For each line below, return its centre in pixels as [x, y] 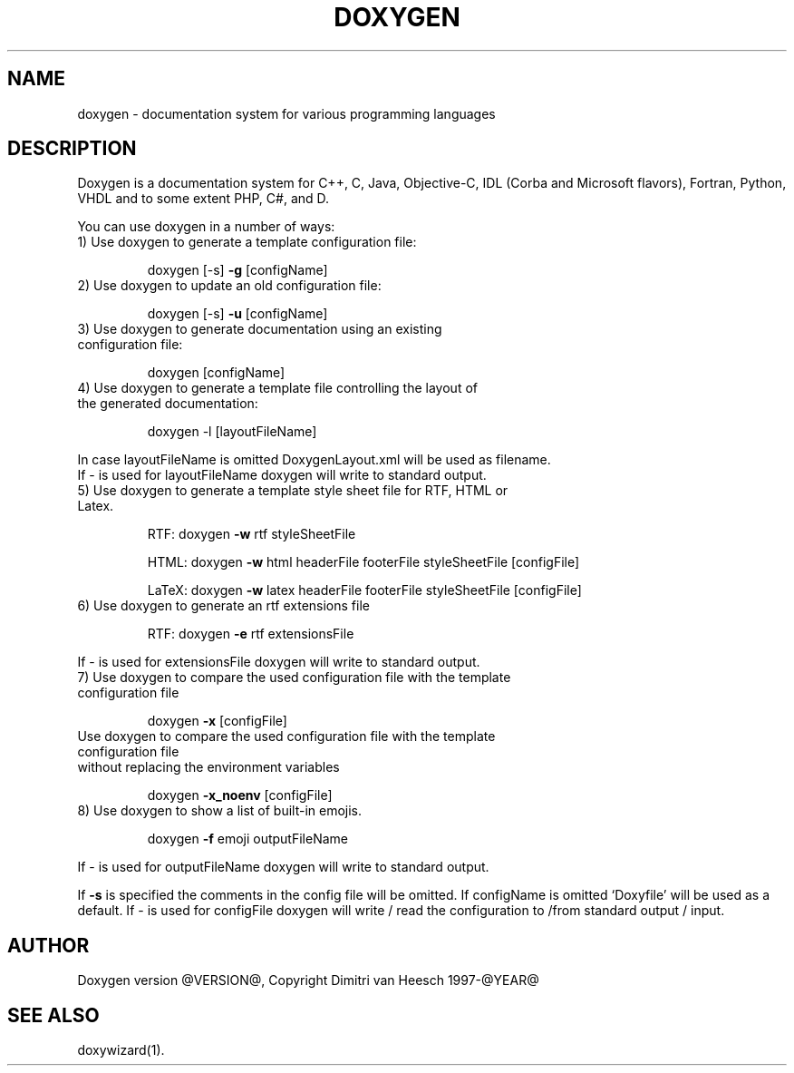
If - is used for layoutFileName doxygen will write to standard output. [282, 475]
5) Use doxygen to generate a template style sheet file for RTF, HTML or [293, 491]
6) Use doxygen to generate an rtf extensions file [223, 606]
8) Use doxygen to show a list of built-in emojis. [220, 811]
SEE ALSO [53, 1015]
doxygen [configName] [216, 373]
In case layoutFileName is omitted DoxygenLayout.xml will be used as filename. [314, 460]
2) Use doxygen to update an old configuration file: [229, 286]
